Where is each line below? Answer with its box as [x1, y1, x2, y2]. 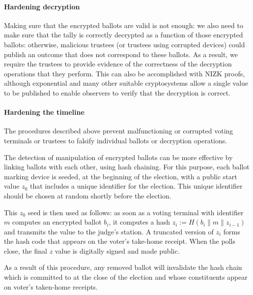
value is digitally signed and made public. [55, 245, 180, 256]
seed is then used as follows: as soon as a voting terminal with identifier [28, 207, 244, 217]
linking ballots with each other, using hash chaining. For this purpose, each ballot [4, 162, 250, 172]
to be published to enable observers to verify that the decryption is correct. [4, 87, 230, 98]
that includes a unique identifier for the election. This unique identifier [30, 181, 243, 191]
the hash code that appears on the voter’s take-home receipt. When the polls [4, 236, 235, 246]
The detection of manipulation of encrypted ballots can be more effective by [4, 152, 233, 162]
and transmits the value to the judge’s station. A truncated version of [4, 226, 214, 236]
